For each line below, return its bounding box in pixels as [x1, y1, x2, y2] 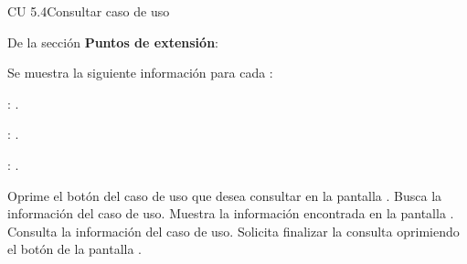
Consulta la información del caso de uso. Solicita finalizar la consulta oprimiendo [7, 221, 460, 240]
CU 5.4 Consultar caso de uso [7, 2, 170, 20]
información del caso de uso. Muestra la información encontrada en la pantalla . [7, 204, 454, 223]
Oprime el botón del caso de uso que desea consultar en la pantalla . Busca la [7, 185, 442, 205]
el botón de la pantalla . [7, 239, 143, 259]
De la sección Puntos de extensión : [7, 32, 218, 51]
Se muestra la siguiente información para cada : [7, 63, 273, 82]
